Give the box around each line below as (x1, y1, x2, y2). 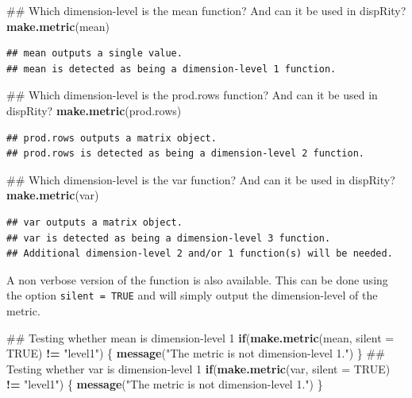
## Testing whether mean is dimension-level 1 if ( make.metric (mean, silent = (6, 329, 395, 346)
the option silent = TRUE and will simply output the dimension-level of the (6, 287, 378, 303)
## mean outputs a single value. (6, 48, 183, 60)
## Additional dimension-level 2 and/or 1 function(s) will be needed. (6, 248, 393, 260)
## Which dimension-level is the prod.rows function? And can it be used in (6, 87, 378, 103)
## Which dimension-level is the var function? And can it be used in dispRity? (6, 171, 395, 187)
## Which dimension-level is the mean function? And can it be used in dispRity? (6, 2, 406, 18)
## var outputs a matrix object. (6, 216, 183, 228)
